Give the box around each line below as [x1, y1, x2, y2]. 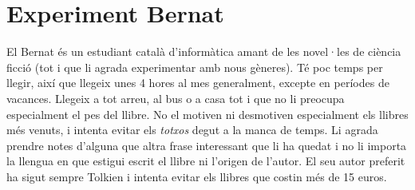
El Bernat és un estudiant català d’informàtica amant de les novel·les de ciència [6, 43, 401, 60]
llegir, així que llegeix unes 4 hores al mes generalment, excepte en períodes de [6, 74, 389, 91]
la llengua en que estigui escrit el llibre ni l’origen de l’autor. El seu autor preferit [6, 152, 405, 169]
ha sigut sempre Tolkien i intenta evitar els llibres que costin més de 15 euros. [6, 168, 387, 184]
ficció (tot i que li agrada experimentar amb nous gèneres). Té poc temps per [6, 58, 383, 75]
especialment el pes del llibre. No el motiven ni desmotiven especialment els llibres [6, 105, 409, 122]
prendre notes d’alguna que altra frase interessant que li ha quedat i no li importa [6, 137, 407, 153]
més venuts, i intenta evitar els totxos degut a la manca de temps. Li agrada [6, 121, 378, 138]
